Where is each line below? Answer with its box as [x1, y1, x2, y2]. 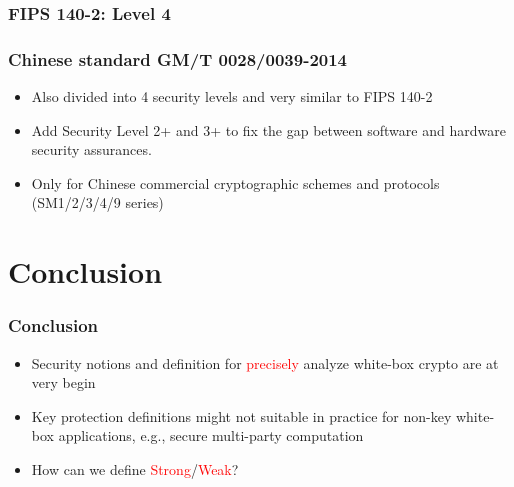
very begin [31, 372, 96, 393]
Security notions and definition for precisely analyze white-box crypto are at [31, 352, 499, 373]
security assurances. [31, 139, 152, 160]
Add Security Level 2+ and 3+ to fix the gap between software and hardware [31, 119, 506, 140]
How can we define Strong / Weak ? [31, 459, 239, 479]
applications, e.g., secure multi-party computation [58, 425, 364, 446]
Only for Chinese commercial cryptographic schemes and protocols [31, 172, 440, 193]
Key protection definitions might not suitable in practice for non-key [31, 405, 452, 426]
